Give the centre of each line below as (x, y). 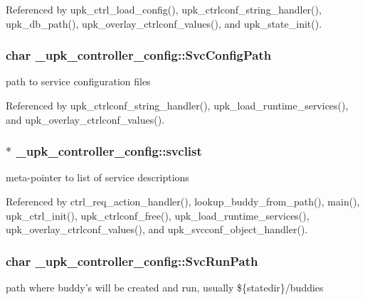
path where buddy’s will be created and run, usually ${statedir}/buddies (165, 287)
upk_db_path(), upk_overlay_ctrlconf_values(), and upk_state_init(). (164, 23)
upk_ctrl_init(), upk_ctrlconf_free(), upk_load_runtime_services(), (158, 215)
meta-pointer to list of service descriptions (97, 177)
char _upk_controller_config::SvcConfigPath (139, 55)
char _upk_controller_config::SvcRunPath (132, 261)
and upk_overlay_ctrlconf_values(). (85, 119)
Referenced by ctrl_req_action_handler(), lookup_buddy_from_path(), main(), (183, 201)
